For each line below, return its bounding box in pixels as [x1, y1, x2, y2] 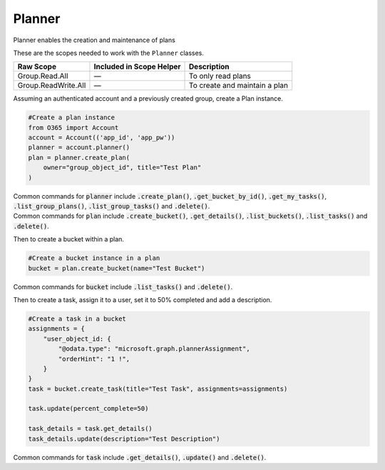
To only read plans [189, 71, 251, 81]
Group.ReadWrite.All [17, 81, 86, 91]
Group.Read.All [17, 71, 68, 81]
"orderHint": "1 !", [58, 354, 130, 363]
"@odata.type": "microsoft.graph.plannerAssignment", [58, 345, 250, 353]
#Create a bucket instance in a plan [28, 254, 160, 262]
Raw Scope [17, 61, 57, 71]
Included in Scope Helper [93, 61, 181, 71]
